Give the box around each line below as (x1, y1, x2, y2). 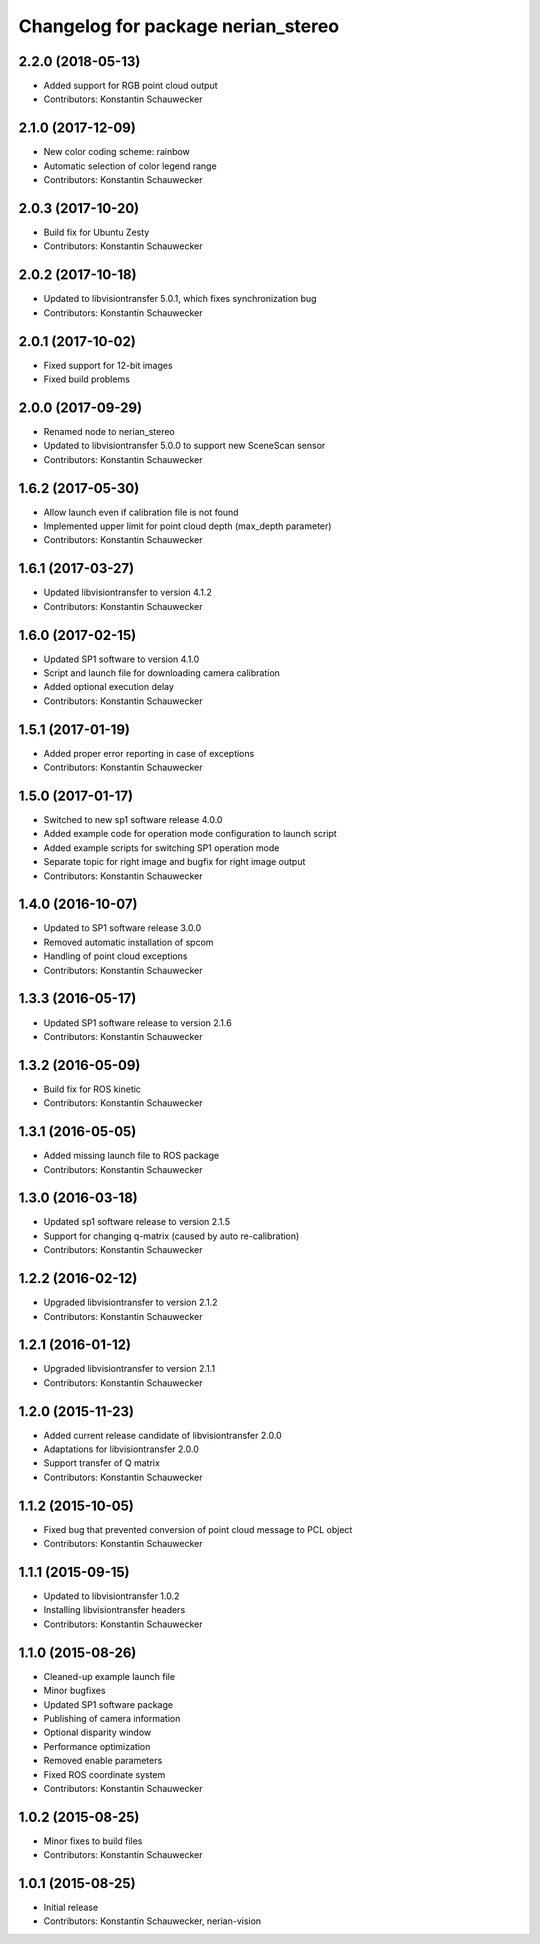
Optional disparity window (43, 1726, 152, 1739)
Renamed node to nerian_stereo (43, 425, 175, 437)
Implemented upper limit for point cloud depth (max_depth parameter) (43, 520, 332, 532)
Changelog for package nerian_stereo (18, 15, 340, 37)
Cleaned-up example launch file (43, 1670, 175, 1682)
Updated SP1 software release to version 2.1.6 (43, 1016, 232, 1029)
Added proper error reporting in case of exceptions (43, 747, 255, 759)
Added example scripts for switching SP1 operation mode (43, 841, 280, 854)
